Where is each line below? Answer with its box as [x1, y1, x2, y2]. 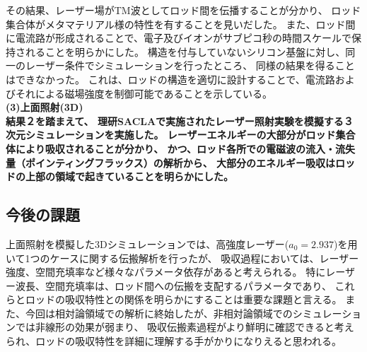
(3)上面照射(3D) [6, 100, 83, 115]
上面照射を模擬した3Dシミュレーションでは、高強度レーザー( [6, 236, 289, 251]
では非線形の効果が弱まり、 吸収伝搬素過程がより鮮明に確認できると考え [15, 319, 354, 334]
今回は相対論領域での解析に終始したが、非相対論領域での [25, 305, 293, 320]
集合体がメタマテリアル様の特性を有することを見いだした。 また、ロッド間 [6, 16, 356, 31]
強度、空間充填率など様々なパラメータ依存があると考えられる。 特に [6, 264, 326, 279]
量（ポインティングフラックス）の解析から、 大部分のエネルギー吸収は [6, 155, 336, 170]
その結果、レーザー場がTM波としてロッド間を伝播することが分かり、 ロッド [6, 3, 361, 17]
